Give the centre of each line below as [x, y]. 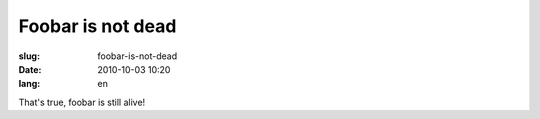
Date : [30, 69]
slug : [29, 56]
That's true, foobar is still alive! [82, 102]
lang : [29, 84]
